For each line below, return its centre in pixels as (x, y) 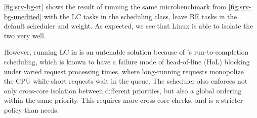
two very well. (25, 35)
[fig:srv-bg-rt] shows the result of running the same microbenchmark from (115, 6)
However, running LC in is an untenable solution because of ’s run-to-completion (126, 52)
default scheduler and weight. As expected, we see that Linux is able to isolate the (128, 26)
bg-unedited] (23, 16)
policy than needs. (32, 109)
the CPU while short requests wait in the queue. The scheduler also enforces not (126, 81)
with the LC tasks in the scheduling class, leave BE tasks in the (140, 16)
